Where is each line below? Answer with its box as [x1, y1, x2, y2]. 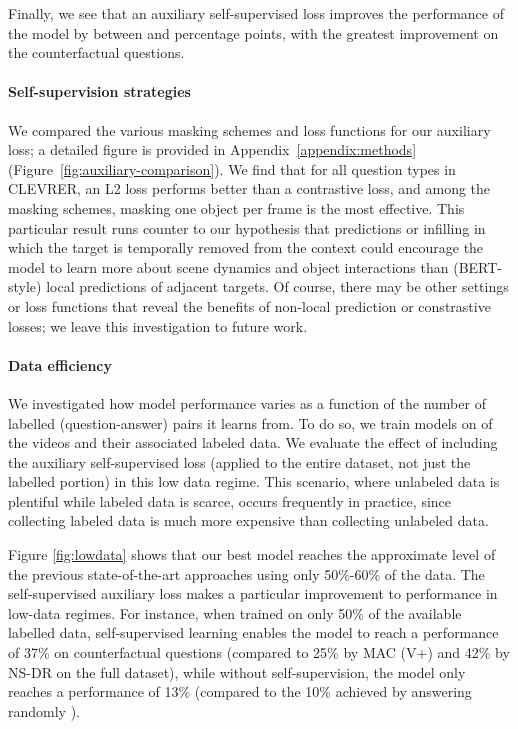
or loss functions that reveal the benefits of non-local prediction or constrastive [8, 295, 491, 316]
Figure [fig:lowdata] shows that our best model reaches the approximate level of [8, 544, 496, 565]
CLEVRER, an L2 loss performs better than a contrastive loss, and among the [8, 178, 491, 199]
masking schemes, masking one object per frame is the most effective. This [8, 197, 465, 218]
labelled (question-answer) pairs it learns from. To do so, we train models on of [8, 412, 493, 433]
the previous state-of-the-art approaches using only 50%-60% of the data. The [8, 563, 485, 584]
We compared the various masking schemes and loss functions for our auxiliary [8, 119, 491, 140]
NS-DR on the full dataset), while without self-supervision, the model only [8, 661, 466, 682]
